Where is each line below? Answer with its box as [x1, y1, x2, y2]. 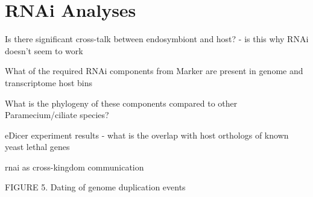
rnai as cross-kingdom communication [5, 160, 144, 173]
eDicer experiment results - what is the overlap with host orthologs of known [5, 128, 289, 141]
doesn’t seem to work [5, 44, 83, 57]
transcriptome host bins [5, 76, 92, 89]
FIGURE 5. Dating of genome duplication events [5, 181, 186, 193]
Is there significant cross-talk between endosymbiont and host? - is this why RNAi [5, 33, 309, 45]
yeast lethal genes [5, 140, 70, 153]
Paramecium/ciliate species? [5, 108, 109, 121]
